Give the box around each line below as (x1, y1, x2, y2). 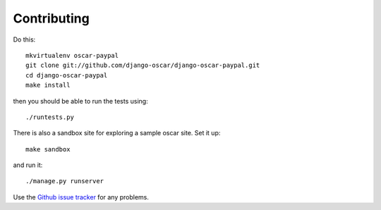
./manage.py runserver (25, 177, 104, 185)
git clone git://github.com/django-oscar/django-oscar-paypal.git (25, 61, 260, 70)
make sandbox (25, 145, 71, 153)
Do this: (13, 35, 36, 44)
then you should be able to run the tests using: (13, 97, 148, 105)
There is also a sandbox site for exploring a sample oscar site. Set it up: (13, 129, 221, 137)
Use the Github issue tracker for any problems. (13, 192, 150, 201)
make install (25, 81, 71, 89)
